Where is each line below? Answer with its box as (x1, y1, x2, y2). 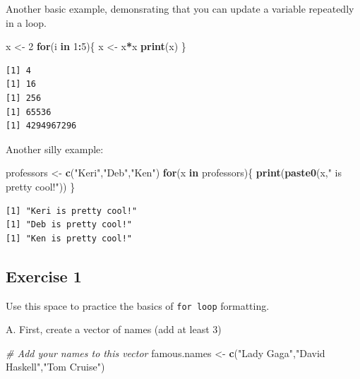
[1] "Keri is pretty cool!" (6, 205, 138, 216)
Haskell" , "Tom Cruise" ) (6, 359, 105, 374)
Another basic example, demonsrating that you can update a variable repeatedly (6, 1, 354, 16)
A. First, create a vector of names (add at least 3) (6, 322, 222, 337)
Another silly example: (6, 141, 104, 156)
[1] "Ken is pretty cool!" (6, 233, 132, 243)
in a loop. (6, 15, 47, 30)
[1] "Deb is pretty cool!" (6, 219, 132, 230)
